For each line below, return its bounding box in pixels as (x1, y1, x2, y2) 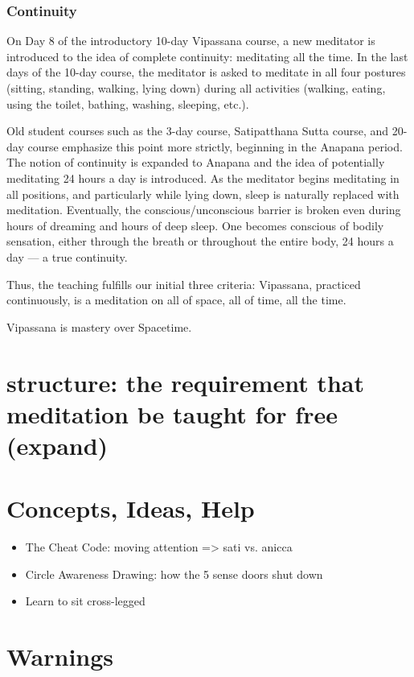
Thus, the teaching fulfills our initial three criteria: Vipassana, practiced (6, 275, 361, 292)
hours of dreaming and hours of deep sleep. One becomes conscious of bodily (6, 217, 384, 233)
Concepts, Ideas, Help (6, 492, 255, 525)
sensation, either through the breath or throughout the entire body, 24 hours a (6, 233, 394, 250)
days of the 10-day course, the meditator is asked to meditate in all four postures (6, 64, 406, 80)
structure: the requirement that (6, 365, 364, 398)
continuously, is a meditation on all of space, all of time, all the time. (6, 291, 346, 308)
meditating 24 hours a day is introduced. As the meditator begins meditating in (6, 169, 400, 186)
